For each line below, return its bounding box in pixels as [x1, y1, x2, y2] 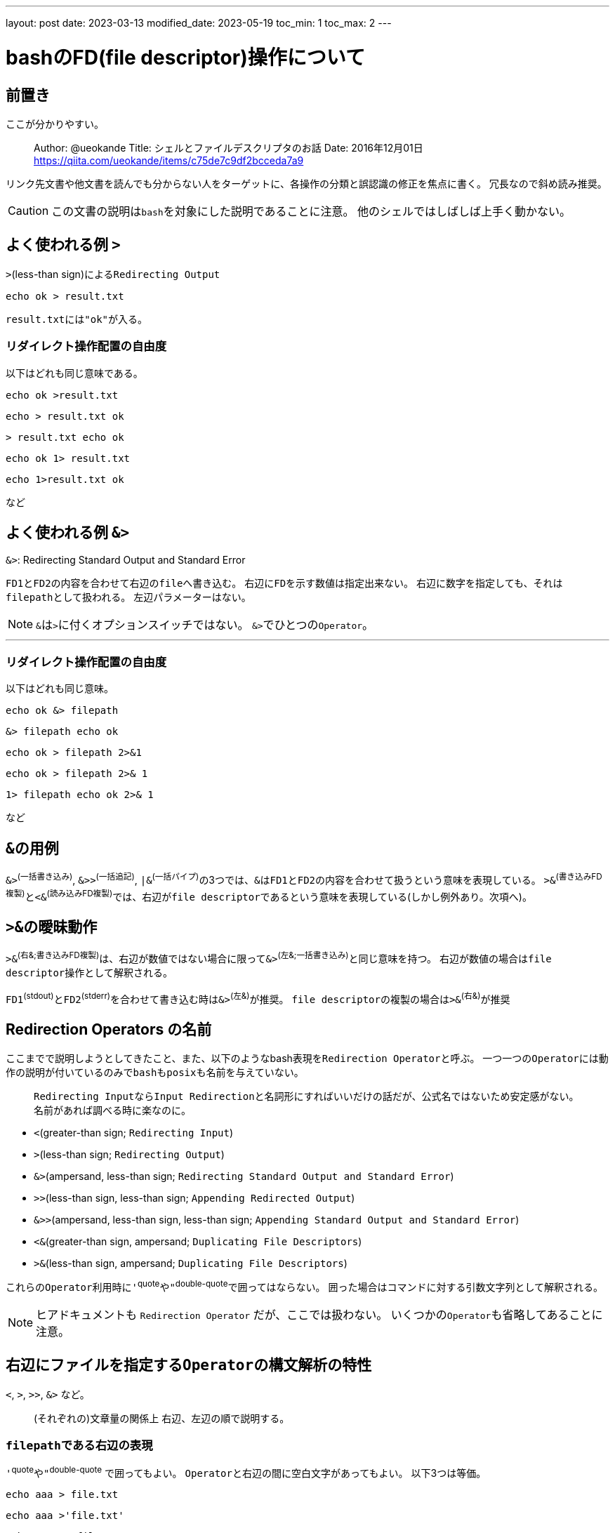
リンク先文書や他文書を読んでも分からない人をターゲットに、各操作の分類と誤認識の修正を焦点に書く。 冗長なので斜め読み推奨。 [6, 177, 607, 190]
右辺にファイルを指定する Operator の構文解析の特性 [6, 1356, 372, 1374]
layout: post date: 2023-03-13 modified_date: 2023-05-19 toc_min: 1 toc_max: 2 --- [6, 17, 392, 29]
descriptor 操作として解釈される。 [6, 966, 173, 978]
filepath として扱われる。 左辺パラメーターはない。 [6, 591, 251, 604]
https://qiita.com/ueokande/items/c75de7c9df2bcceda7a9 [34, 154, 304, 166]
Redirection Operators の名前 [6, 1020, 212, 1038]
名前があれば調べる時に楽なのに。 [34, 1104, 191, 1117]
